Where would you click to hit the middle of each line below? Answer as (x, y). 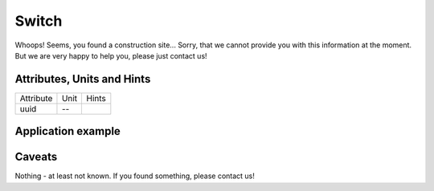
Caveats (36, 157)
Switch (39, 21)
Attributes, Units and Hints (83, 79)
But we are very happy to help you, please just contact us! (111, 55)
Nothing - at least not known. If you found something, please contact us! (135, 176)
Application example (68, 131)
